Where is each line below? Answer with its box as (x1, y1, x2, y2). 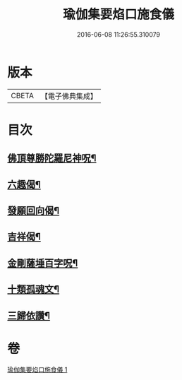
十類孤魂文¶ (7, 283, 60, 295)
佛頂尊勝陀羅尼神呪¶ (7, 153, 97, 165)
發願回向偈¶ (7, 205, 60, 217)
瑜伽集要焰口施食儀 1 (7, 365, 68, 374)
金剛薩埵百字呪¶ (7, 257, 78, 269)
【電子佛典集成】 (40, 91, 97, 101)
